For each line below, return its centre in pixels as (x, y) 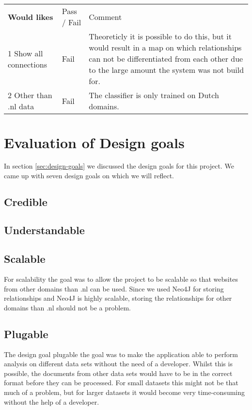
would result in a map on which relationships (165, 47)
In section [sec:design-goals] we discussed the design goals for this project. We (119, 166)
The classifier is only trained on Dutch (154, 95)
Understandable (44, 230)
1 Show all (25, 53)
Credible (26, 201)
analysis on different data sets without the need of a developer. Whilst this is (118, 364)
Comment (105, 17)
